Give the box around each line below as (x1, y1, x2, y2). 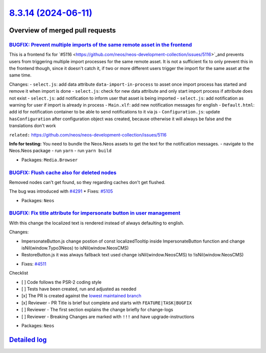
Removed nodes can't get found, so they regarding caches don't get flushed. (9, 179, 166, 185)
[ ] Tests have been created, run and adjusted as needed (21, 286, 136, 292)
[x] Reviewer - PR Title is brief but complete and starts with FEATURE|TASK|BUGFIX (21, 300, 192, 306)
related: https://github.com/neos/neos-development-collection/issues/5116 (9, 132, 167, 138)
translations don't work (9, 123, 56, 129)
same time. (9, 72, 32, 78)
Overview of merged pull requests (9, 26, 116, 35)
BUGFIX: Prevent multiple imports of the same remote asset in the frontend (9, 41, 192, 48)
